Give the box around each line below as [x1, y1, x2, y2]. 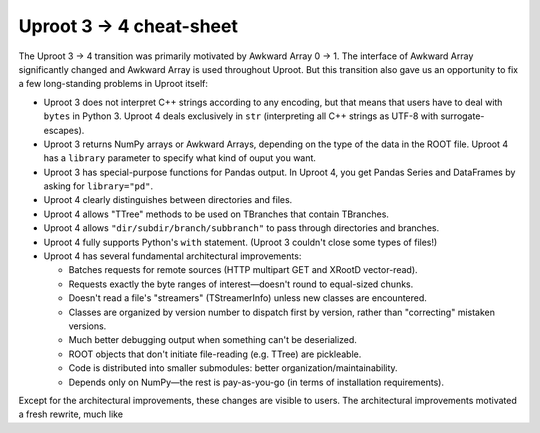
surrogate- [440, 110, 485, 122]
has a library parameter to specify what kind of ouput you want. [43, 152, 317, 164]
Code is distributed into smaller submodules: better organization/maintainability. [68, 362, 399, 374]
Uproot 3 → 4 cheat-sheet [18, 15, 239, 37]
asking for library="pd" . [43, 180, 154, 192]
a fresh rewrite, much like [18, 408, 124, 420]
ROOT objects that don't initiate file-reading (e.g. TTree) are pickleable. [68, 348, 362, 360]
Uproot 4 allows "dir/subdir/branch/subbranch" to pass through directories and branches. [43, 222, 440, 234]
